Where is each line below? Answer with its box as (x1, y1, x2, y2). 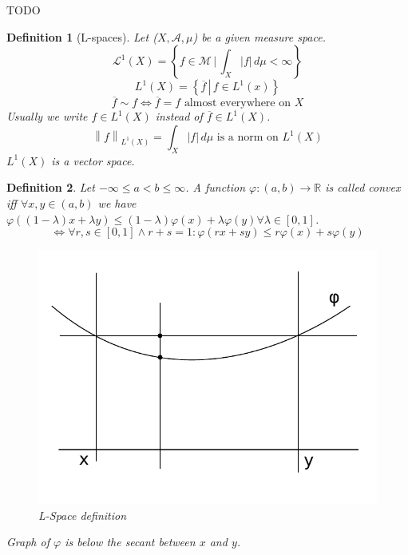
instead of (155, 108, 203, 125)
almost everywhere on (184, 97, 291, 109)
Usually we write (6, 108, 88, 125)
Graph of (6, 533, 50, 550)
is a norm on (216, 132, 279, 143)
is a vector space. (51, 152, 135, 168)
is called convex (325, 179, 401, 196)
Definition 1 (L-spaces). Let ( (6, 28, 157, 45)
